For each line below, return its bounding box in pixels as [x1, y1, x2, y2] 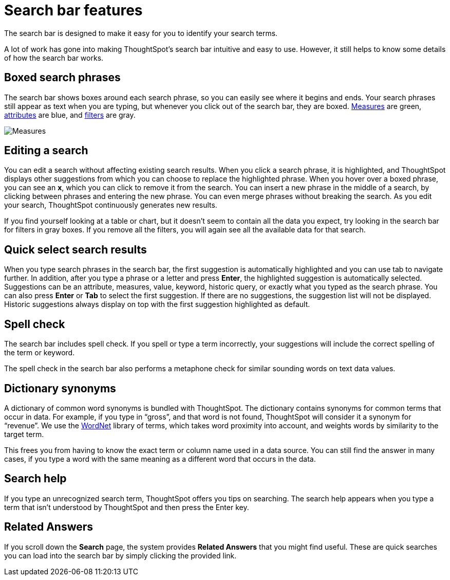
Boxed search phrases [4, 71, 121, 84]
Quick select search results [4, 243, 147, 256]
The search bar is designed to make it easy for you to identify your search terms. [4, 28, 278, 38]
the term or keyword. [4, 348, 75, 357]
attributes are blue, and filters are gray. [4, 110, 136, 119]
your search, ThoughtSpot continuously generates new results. [4, 201, 217, 210]
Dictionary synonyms [4, 382, 116, 395]
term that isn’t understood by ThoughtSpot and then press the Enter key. [4, 502, 249, 512]
